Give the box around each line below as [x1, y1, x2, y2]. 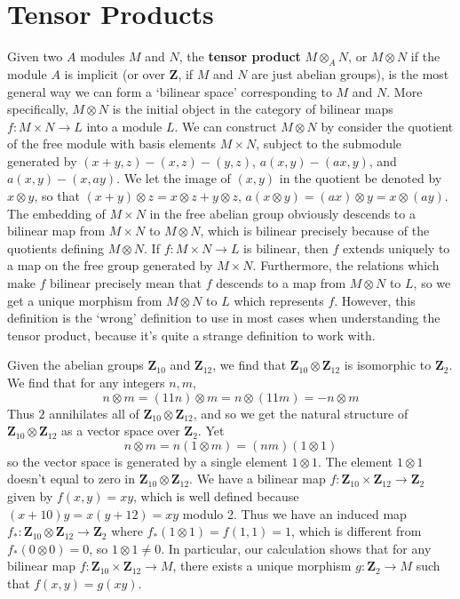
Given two [7, 47, 63, 66]
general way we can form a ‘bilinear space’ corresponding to [7, 82, 332, 100]
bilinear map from [7, 221, 106, 240]
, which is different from [291, 522, 422, 540]
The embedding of [7, 204, 106, 222]
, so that [34, 187, 80, 205]
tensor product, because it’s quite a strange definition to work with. [7, 325, 376, 344]
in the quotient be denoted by [279, 169, 442, 188]
